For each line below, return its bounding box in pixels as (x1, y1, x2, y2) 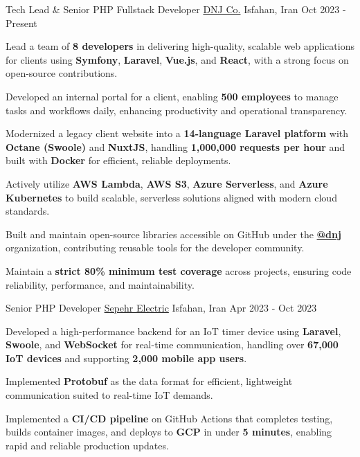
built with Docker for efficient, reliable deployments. (6, 153, 231, 168)
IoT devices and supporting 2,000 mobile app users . (6, 350, 247, 365)
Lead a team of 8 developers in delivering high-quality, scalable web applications (6, 39, 354, 53)
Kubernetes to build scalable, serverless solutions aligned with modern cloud (6, 190, 337, 204)
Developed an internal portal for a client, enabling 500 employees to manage (6, 89, 339, 103)
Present (6, 15, 37, 30)
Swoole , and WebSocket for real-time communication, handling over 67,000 (6, 337, 339, 352)
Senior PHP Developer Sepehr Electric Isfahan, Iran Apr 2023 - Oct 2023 (6, 301, 317, 315)
